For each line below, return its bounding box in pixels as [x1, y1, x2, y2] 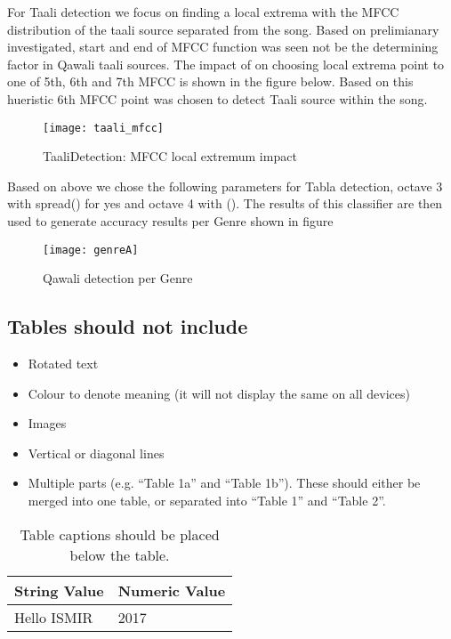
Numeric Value [117, 579, 226, 601]
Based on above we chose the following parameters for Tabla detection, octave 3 [7, 176, 443, 195]
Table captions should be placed [20, 523, 220, 545]
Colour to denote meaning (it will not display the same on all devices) [28, 384, 410, 402]
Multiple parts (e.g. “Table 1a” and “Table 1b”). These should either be [28, 473, 421, 492]
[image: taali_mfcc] [43, 121, 165, 134]
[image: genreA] [43, 243, 139, 256]
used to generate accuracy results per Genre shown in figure [7, 212, 334, 230]
